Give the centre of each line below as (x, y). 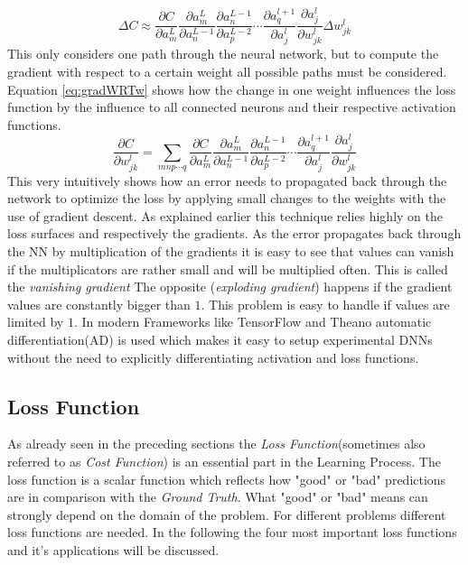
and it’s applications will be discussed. (113, 549)
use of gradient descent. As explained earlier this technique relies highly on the (225, 215)
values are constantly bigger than (99, 304)
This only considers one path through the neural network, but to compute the (223, 54)
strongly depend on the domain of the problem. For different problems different (227, 514)
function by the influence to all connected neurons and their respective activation (232, 107)
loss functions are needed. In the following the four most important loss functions (232, 532)
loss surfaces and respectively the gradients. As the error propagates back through (234, 233)
